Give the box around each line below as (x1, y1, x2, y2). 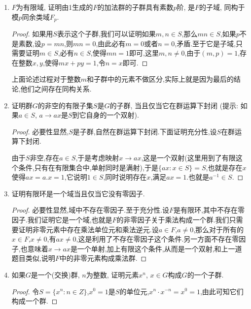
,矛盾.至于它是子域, (175, 38, 236, 48)
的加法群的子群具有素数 (97, 2, 174, 12)
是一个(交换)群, (31, 269, 80, 279)
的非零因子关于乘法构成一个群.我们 (116, 214, 229, 224)
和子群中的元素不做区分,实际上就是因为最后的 (87, 74, 234, 84)
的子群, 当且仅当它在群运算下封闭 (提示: (109, 100, 238, 110)
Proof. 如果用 (11, 29, 53, 39)
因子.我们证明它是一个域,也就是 (11, 214, 112, 224)
